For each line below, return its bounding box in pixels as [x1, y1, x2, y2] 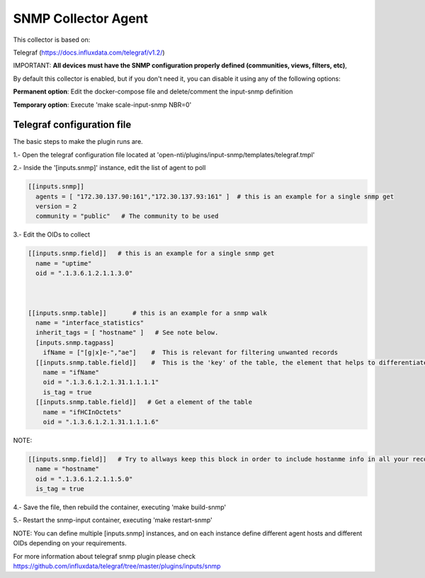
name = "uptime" [35, 259, 92, 267]
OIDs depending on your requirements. [13, 539, 127, 548]
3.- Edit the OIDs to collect [13, 230, 91, 239]
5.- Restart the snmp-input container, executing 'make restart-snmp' [13, 516, 212, 524]
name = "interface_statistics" [35, 319, 144, 327]
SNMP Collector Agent [13, 11, 149, 26]
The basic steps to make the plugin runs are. [13, 137, 143, 146]
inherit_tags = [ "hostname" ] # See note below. [35, 329, 219, 336]
